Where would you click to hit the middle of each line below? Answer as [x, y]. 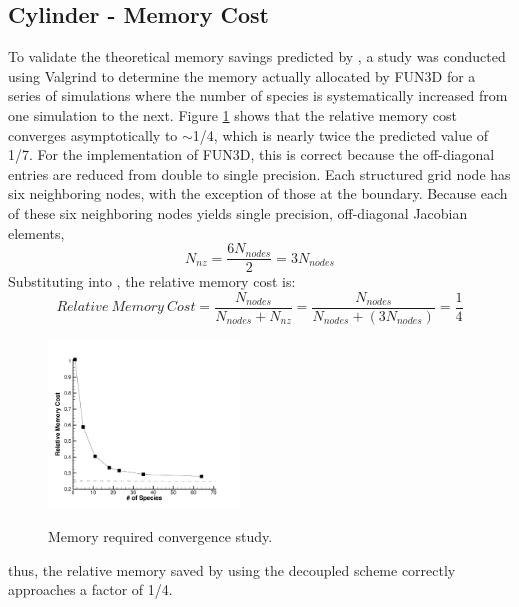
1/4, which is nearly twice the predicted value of [340, 134]
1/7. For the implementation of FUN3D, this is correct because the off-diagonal [251, 154]
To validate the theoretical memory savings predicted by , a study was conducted [257, 56]
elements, [36, 232]
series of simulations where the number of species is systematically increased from [258, 95]
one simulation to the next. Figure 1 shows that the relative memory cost [232, 114]
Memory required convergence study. [160, 536]
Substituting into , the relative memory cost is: [152, 281]
